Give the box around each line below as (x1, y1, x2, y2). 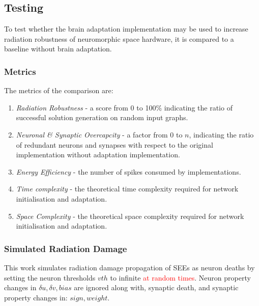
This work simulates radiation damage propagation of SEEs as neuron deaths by (4, 262, 255, 272)
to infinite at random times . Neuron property (110, 272, 251, 283)
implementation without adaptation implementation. (16, 149, 180, 160)
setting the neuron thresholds (4, 272, 96, 283)
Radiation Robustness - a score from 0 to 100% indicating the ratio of (16, 102, 233, 113)
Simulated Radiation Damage (4, 242, 127, 255)
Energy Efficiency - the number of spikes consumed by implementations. (16, 166, 241, 177)
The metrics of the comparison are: (4, 85, 113, 96)
